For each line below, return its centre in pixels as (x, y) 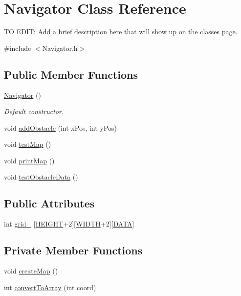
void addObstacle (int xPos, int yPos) (60, 127)
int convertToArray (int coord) (50, 287)
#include (18, 48)
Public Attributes (49, 203)
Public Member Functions (71, 74)
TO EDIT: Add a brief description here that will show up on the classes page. (121, 32)
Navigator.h (60, 48)
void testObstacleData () (41, 177)
